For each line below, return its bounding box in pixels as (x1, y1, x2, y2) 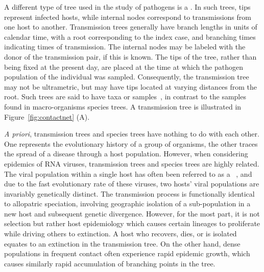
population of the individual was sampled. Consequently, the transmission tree (4, 71, 249, 82)
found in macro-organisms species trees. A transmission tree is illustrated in (4, 101, 242, 112)
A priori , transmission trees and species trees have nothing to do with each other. (4, 128, 259, 139)
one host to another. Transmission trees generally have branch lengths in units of (4, 21, 257, 32)
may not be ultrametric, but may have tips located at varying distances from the (4, 81, 257, 92)
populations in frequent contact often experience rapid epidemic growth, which (4, 248, 250, 259)
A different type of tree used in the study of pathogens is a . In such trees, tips (4, 2, 251, 12)
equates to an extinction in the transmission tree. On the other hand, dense (4, 238, 241, 249)
